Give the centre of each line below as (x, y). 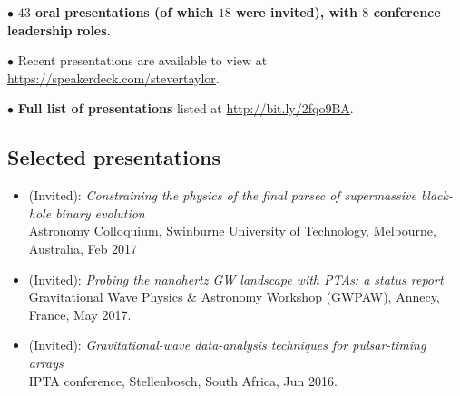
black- (436, 195)
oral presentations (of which (125, 12)
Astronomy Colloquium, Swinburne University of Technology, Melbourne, (232, 231)
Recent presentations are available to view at (142, 60)
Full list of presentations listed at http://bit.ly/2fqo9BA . (186, 108)
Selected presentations (114, 157)
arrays (46, 362)
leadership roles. (59, 29)
